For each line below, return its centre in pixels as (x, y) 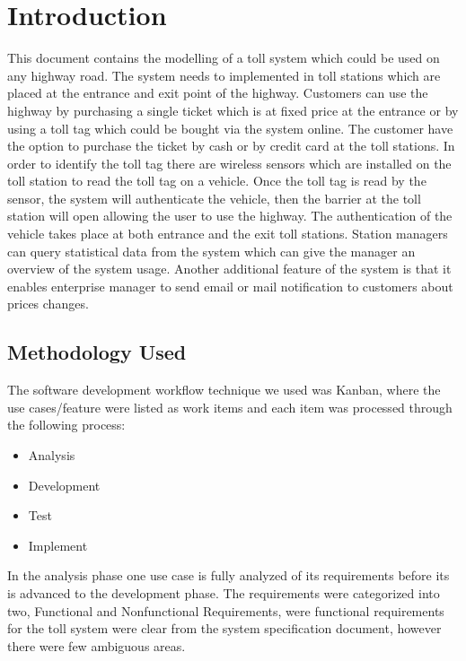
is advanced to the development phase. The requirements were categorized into (224, 592)
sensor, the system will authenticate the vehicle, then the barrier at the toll (214, 198)
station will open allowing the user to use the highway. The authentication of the (230, 216)
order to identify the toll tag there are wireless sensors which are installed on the (229, 163)
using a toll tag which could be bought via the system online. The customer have (230, 128)
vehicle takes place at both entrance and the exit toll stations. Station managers (228, 234)
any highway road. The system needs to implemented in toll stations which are (224, 75)
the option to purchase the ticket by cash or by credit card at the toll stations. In (231, 146)
